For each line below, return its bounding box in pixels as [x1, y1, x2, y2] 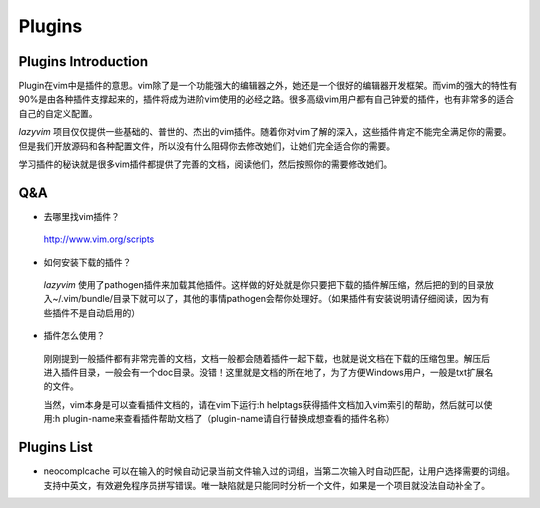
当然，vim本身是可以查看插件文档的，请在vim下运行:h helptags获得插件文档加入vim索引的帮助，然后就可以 [43, 398, 484, 410]
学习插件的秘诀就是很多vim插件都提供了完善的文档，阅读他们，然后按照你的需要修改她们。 [18, 158, 393, 170]
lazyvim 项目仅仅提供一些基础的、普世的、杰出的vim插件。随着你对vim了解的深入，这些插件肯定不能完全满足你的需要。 [18, 126, 512, 138]
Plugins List [18, 439, 94, 456]
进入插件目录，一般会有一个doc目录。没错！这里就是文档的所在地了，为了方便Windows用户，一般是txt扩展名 [43, 366, 494, 379]
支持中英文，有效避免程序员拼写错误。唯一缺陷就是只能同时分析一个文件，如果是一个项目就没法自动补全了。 [43, 479, 490, 491]
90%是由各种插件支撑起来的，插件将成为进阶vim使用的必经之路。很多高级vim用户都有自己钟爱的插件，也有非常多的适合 [18, 93, 515, 105]
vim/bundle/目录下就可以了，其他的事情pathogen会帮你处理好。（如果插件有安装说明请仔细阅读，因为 [63, 293, 481, 305]
